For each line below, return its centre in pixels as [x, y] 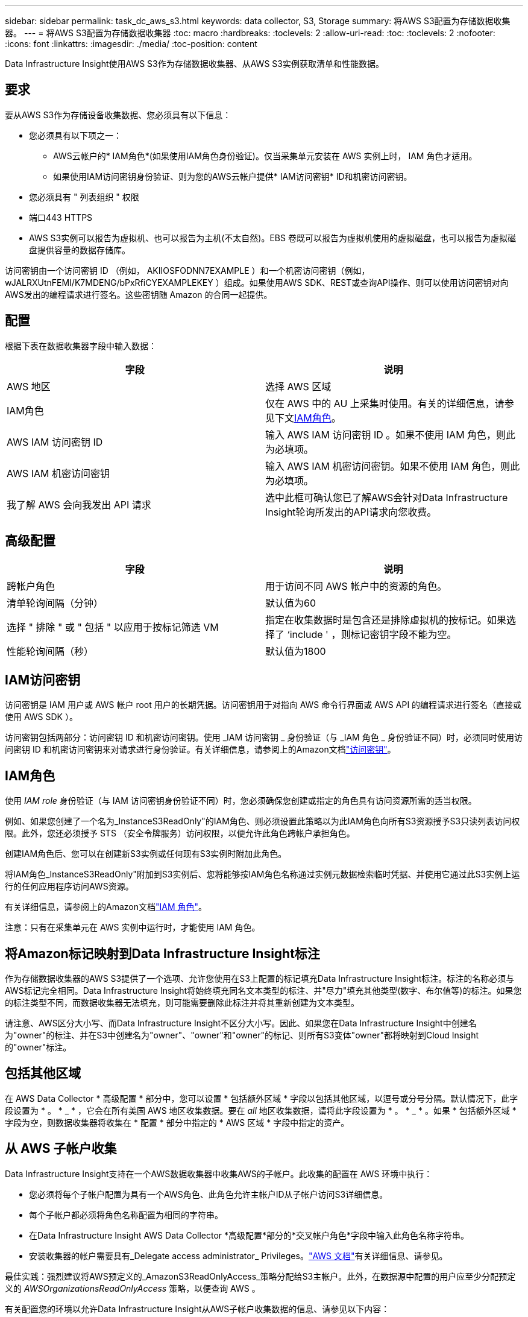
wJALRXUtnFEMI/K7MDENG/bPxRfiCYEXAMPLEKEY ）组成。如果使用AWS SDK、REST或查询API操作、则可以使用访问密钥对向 [257, 282]
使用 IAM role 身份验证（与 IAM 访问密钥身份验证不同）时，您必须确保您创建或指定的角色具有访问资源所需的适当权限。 [241, 801]
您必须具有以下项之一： [75, 135]
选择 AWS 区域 [298, 386]
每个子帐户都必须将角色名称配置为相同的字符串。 [126, 1214]
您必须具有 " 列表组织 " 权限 [84, 197]
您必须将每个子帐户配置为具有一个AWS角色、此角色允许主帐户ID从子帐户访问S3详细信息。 [209, 1194]
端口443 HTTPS [61, 217]
